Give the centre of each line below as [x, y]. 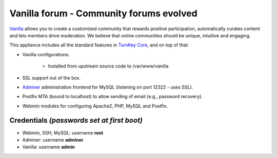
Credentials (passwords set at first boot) [76, 120]
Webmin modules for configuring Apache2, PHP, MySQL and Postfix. [95, 106]
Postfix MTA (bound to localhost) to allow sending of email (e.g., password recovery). [112, 97]
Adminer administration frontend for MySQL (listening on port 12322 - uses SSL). [108, 87]
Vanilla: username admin [49, 147]
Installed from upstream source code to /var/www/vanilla [108, 66]
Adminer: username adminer [53, 140]
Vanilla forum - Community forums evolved [103, 13]
